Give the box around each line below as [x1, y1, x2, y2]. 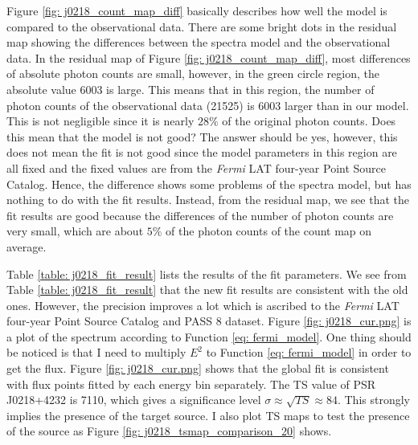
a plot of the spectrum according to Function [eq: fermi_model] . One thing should [6, 328, 412, 345]
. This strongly [337, 391, 410, 408]
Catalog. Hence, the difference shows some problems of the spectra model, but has [6, 175, 412, 192]
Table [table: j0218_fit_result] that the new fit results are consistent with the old [6, 281, 408, 298]
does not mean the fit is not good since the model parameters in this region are [6, 144, 397, 161]
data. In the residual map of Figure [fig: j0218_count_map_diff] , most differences [6, 49, 411, 66]
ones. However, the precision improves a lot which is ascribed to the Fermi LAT [6, 296, 400, 313]
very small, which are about [6, 222, 144, 239]
